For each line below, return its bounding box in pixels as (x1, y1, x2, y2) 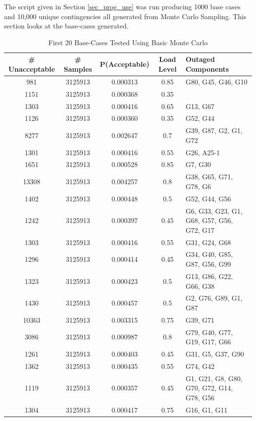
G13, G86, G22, (185, 271, 233, 281)
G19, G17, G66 (185, 337, 231, 347)
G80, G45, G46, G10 (185, 76, 248, 86)
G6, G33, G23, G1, (185, 205, 243, 216)
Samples (64, 63, 92, 74)
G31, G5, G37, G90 (185, 349, 244, 359)
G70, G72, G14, (185, 383, 233, 393)
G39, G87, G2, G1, (185, 125, 243, 136)
